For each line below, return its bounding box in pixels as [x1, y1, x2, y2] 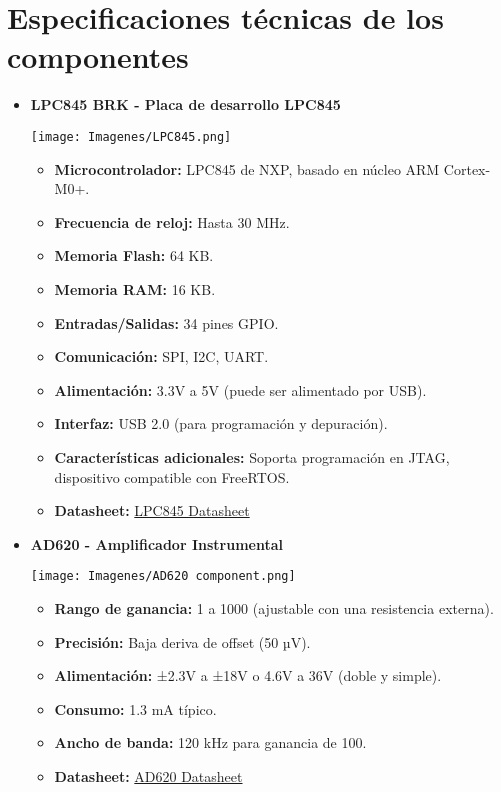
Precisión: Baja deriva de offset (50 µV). [54, 631, 311, 652]
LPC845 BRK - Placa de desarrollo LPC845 [30, 94, 341, 115]
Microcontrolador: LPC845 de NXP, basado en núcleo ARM [54, 158, 440, 179]
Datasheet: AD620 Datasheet [54, 765, 243, 786]
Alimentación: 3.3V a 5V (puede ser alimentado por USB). [54, 379, 427, 400]
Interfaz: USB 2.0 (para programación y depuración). [54, 413, 388, 434]
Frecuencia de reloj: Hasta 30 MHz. [54, 211, 290, 232]
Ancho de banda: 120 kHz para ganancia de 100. [54, 732, 367, 753]
